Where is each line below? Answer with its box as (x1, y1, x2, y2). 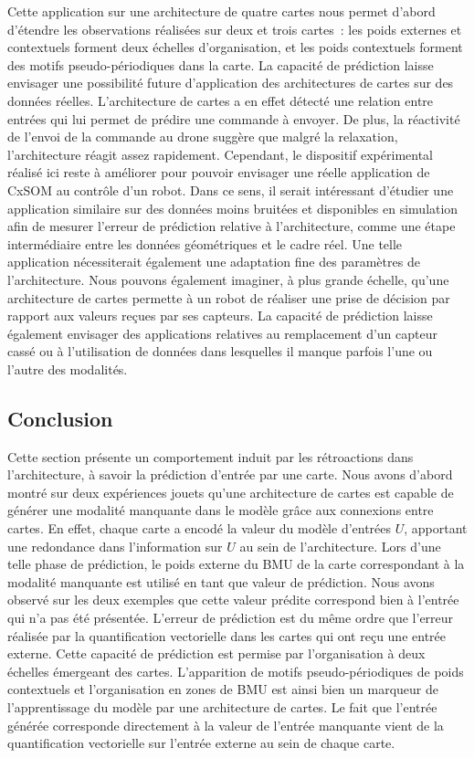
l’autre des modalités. (7, 359, 128, 378)
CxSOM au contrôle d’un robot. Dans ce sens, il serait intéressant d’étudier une (7, 180, 454, 199)
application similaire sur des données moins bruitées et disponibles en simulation (7, 198, 458, 217)
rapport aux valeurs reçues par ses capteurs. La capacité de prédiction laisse (7, 306, 433, 325)
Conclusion (7, 404, 113, 432)
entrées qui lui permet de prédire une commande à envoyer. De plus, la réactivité (7, 109, 460, 128)
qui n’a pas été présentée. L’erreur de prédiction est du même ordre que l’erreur (7, 608, 454, 627)
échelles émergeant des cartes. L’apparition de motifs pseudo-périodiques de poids (7, 661, 464, 680)
